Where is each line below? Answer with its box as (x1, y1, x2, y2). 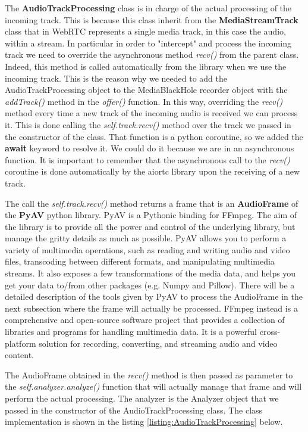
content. (5, 349, 34, 361)
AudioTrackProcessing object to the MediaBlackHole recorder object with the (5, 83, 288, 96)
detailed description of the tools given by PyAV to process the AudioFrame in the (5, 290, 303, 303)
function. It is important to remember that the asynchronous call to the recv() (5, 153, 290, 166)
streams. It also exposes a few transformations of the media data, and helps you (5, 267, 296, 279)
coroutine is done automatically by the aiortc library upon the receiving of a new (5, 165, 300, 178)
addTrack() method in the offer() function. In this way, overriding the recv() (5, 95, 283, 107)
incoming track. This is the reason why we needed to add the (5, 72, 227, 84)
